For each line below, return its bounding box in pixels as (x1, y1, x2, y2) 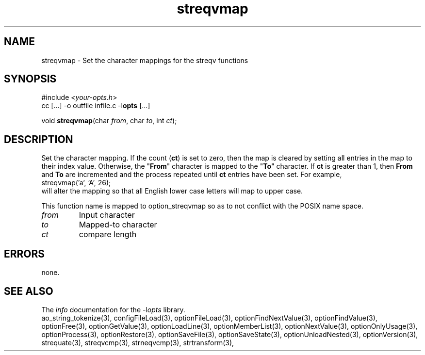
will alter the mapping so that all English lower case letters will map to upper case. (41, 187, 303, 195)
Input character (79, 210, 135, 220)
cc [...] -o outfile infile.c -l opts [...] (41, 101, 150, 110)
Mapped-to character (79, 220, 157, 230)
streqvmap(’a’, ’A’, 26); (41, 178, 111, 187)
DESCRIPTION (4, 133, 73, 145)
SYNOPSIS (4, 73, 57, 85)
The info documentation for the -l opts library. (41, 305, 185, 314)
